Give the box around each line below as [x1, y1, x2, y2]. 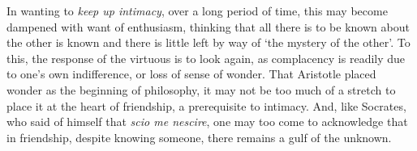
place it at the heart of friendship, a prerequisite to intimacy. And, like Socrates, [6, 97, 406, 114]
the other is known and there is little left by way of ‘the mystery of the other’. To [6, 34, 411, 51]
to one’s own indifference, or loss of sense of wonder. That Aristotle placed [6, 65, 376, 82]
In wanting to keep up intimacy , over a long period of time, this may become [6, 2, 388, 19]
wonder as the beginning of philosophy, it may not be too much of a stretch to [6, 81, 396, 98]
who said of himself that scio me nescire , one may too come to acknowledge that [6, 113, 408, 130]
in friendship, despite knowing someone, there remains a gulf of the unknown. [6, 128, 392, 145]
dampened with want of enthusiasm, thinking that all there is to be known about [6, 18, 410, 35]
